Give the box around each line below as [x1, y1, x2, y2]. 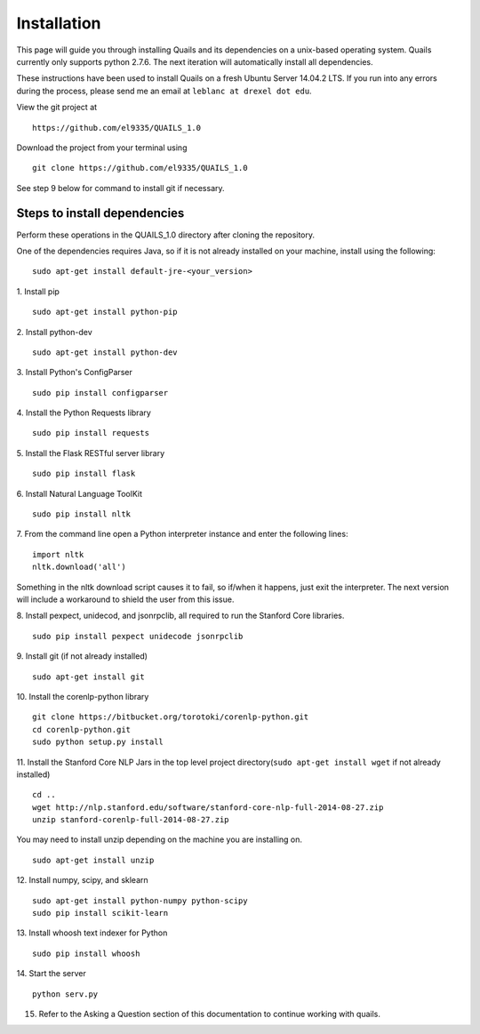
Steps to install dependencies [16, 205, 185, 221]
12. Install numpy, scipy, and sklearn [16, 875, 148, 886]
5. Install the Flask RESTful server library [16, 447, 165, 458]
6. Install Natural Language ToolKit [16, 488, 142, 499]
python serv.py [32, 989, 99, 999]
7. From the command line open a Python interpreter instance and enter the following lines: [16, 529, 348, 540]
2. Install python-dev [16, 326, 92, 337]
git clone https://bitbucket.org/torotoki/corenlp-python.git [32, 712, 309, 722]
